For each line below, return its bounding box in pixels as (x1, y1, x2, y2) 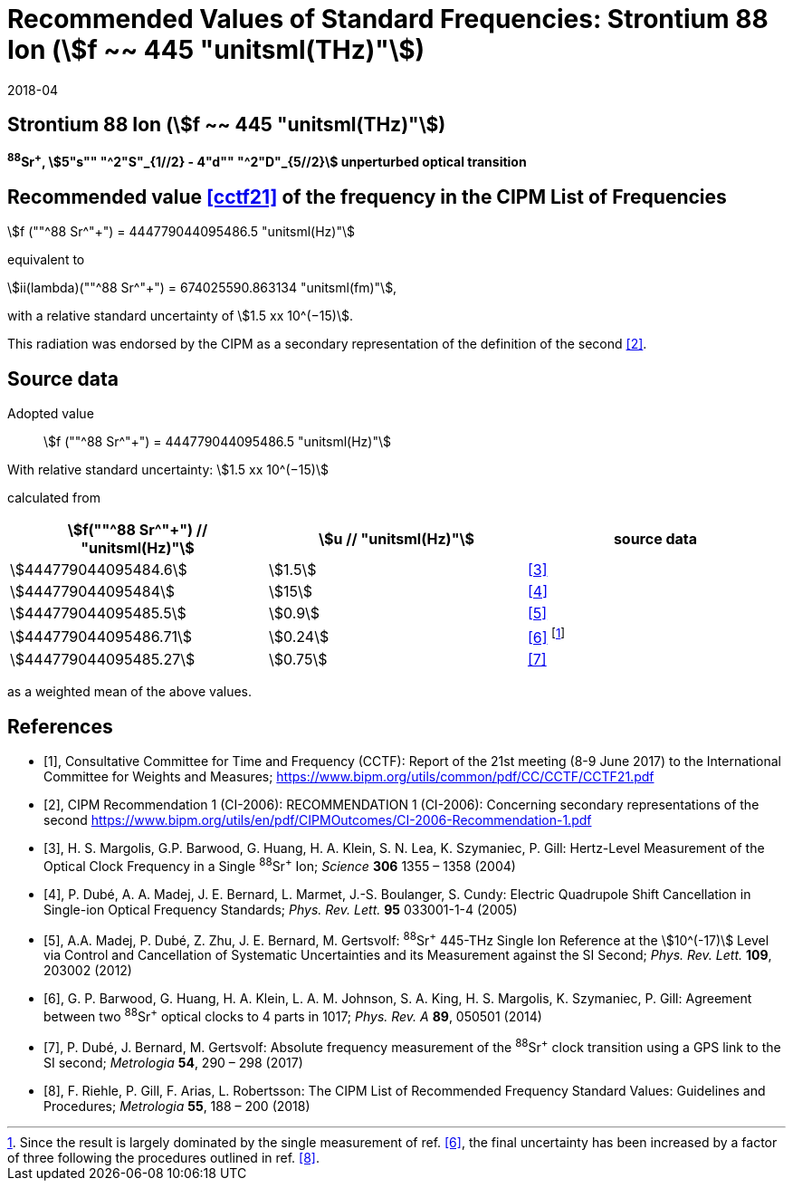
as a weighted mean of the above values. (7, 684, 252, 700)
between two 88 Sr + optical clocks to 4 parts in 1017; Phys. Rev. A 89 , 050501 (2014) (43, 1006, 542, 1025)
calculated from (7, 489, 100, 505)
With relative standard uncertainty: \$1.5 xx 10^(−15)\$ (7, 461, 329, 477)
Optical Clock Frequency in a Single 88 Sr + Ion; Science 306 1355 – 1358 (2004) (43, 856, 516, 874)
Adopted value (7, 405, 94, 421)
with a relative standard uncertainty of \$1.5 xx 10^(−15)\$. (7, 308, 353, 324)
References (7, 714, 113, 738)
